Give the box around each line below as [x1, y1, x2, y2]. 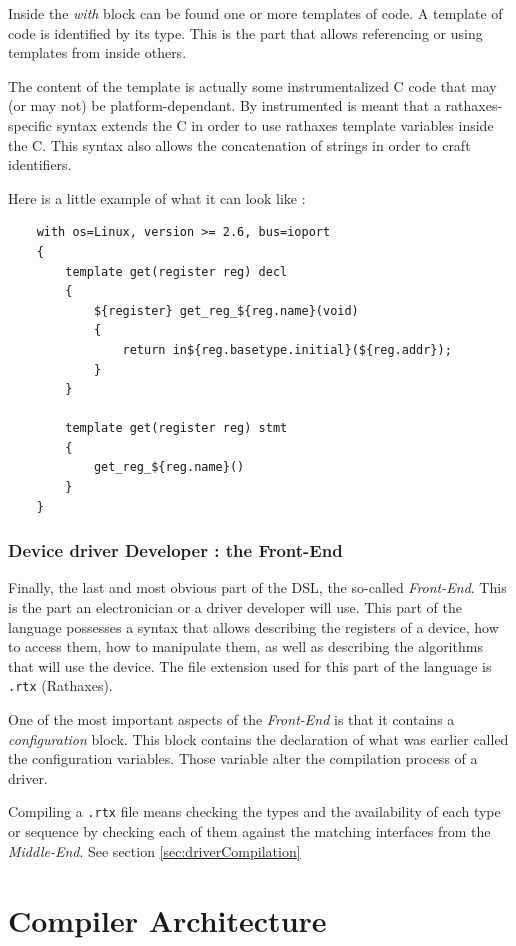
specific [8, 114, 53, 135]
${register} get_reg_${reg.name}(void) [93, 303, 359, 318]
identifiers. [8, 154, 72, 175]
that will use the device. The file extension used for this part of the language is [8, 655, 492, 676]
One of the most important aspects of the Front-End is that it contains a [8, 709, 455, 730]
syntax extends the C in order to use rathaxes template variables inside [56, 114, 494, 135]
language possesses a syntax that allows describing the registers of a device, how [8, 616, 499, 637]
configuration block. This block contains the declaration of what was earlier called [8, 728, 509, 749]
